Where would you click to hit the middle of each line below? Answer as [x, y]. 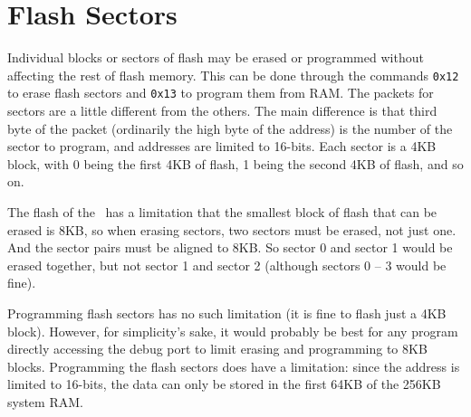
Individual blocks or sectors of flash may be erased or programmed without [216, 57]
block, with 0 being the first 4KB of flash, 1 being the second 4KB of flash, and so [235, 163]
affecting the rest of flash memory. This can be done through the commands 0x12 [233, 75]
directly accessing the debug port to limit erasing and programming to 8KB [217, 349]
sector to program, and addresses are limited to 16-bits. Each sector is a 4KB [222, 146]
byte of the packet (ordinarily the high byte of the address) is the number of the [230, 128]
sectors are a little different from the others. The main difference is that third [222, 111]
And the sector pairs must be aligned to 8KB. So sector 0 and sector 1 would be [230, 247]
